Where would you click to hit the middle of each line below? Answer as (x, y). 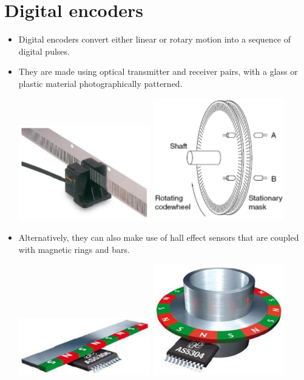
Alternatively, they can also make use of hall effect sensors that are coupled (159, 237)
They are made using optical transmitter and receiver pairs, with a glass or (158, 71)
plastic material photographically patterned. (100, 83)
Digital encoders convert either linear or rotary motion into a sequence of (155, 39)
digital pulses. (44, 51)
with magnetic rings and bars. (74, 249)
